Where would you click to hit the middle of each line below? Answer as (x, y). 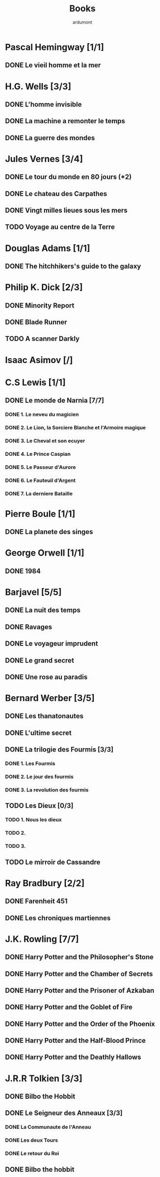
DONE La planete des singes (49, 532)
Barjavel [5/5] (33, 592)
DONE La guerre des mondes (50, 138)
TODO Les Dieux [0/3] (39, 806)
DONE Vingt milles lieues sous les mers (66, 210)
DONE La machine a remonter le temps (65, 121)
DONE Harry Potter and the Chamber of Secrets (79, 974)
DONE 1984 (23, 571)
